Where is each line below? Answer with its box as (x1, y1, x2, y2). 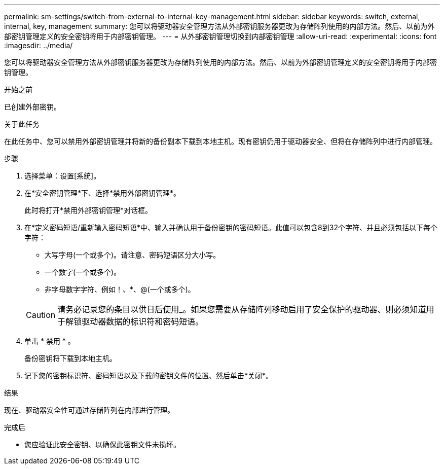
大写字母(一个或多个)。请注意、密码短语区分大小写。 (45, 250, 220, 259)
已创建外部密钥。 (4, 102, 61, 111)
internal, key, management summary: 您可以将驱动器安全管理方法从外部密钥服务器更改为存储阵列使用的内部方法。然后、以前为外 (4, 22, 435, 30)
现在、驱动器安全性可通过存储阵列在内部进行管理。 (4, 406, 174, 414)
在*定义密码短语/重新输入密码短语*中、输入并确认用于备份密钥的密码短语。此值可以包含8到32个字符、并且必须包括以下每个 (24, 223, 437, 232)
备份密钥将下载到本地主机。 (24, 354, 117, 363)
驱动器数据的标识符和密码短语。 (82, 316, 204, 327)
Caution (26, 310, 56, 320)
